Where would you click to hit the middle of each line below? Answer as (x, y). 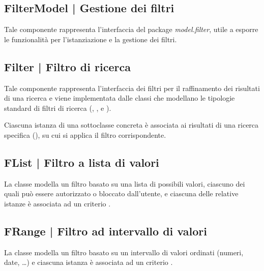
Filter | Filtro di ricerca (67, 66)
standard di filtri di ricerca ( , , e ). (58, 108)
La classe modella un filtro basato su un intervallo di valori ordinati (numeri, (124, 252)
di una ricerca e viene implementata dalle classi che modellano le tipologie (120, 98)
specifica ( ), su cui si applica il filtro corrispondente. (85, 134)
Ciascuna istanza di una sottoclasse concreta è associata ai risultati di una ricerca (131, 125)
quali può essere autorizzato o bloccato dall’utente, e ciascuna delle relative (121, 193)
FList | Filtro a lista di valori (82, 162)
